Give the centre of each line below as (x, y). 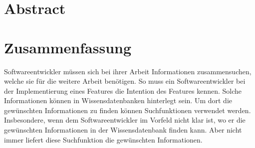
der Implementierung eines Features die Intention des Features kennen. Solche (123, 90)
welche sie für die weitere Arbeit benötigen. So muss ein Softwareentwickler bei (125, 81)
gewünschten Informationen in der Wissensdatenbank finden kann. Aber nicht (123, 130)
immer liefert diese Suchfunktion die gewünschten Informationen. (103, 139)
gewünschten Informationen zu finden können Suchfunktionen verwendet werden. (127, 110)
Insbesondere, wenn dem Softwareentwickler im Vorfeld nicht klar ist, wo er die (125, 120)
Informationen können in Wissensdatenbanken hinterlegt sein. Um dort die (118, 100)
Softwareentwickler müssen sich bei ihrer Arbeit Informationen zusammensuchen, (128, 71)
